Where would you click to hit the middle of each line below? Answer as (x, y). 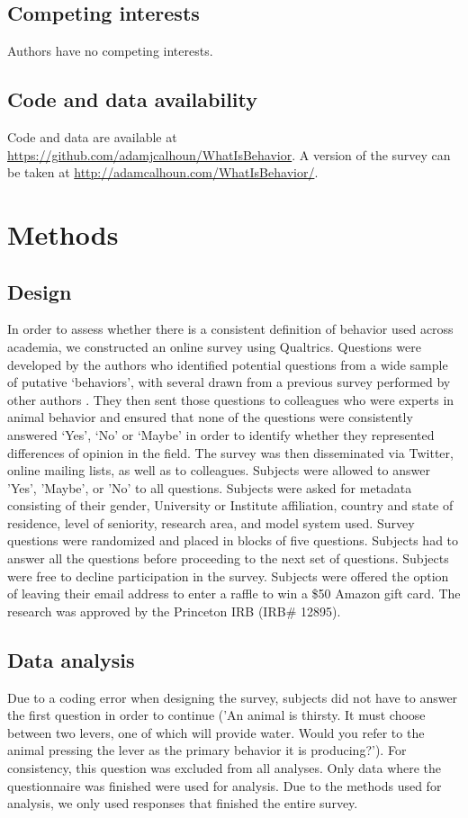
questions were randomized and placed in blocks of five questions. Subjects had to (233, 540)
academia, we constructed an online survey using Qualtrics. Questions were (214, 346)
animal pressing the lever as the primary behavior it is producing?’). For (207, 750)
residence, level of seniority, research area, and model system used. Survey (211, 522)
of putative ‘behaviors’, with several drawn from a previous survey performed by (229, 382)
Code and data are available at (92, 137)
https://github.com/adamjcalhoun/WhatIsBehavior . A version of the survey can (229, 154)
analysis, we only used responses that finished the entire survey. (183, 803)
